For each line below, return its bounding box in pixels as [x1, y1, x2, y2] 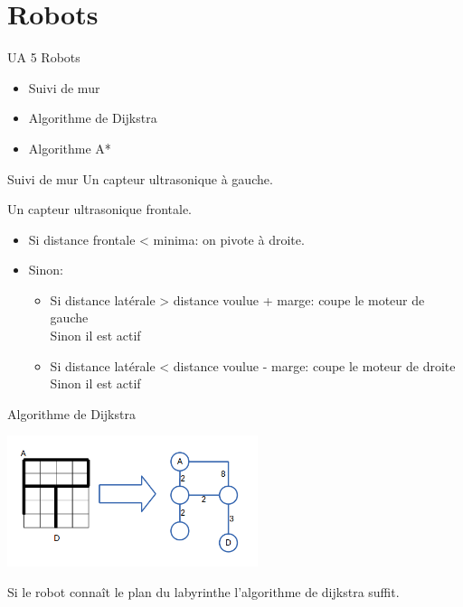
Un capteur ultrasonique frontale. [7, 200, 193, 219]
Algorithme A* [28, 138, 111, 157]
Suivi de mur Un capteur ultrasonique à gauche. [7, 169, 273, 188]
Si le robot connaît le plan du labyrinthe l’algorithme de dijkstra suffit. [7, 582, 400, 601]
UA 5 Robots [7, 48, 80, 67]
